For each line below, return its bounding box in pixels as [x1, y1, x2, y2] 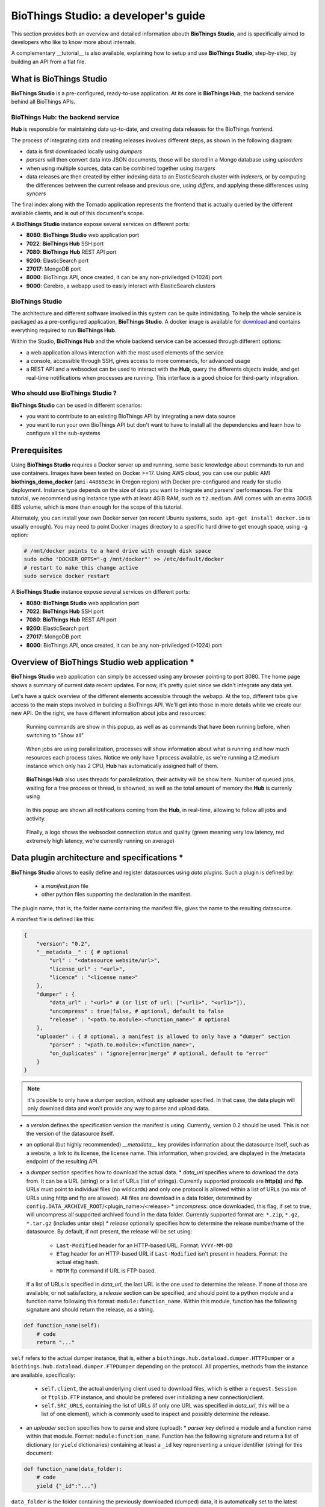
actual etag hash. [56, 1259, 99, 1266]
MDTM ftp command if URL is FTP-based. [56, 1266, 156, 1274]
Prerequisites [11, 445, 63, 455]
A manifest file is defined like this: [11, 916, 95, 923]
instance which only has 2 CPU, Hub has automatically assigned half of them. [26, 762, 219, 769]
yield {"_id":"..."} [36, 1482, 97, 1489]
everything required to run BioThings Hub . [11, 326, 117, 334]
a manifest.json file [41, 882, 88, 889]
